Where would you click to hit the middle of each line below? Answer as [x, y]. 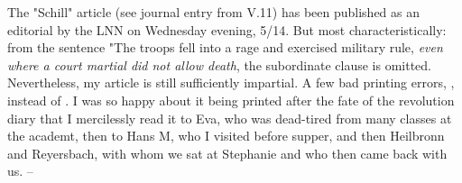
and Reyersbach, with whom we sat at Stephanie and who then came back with [227, 153]
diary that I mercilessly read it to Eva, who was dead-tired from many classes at [230, 118]
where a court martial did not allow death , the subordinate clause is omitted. [219, 64]
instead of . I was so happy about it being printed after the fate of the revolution [231, 100]
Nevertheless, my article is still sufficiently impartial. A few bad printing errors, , [231, 82]
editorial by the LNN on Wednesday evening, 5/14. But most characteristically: [227, 29]
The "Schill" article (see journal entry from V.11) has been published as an [214, 12]
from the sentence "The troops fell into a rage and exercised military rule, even [225, 47]
